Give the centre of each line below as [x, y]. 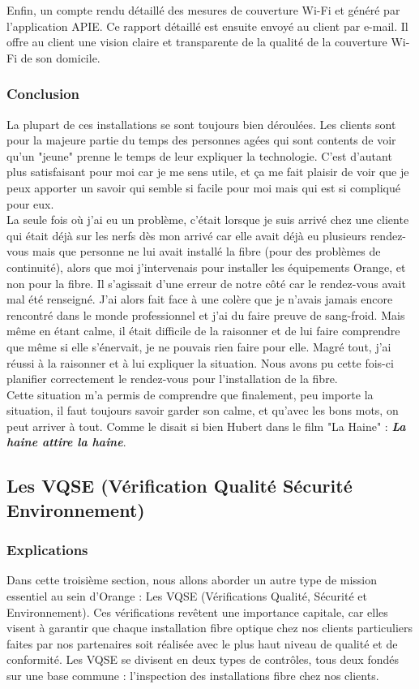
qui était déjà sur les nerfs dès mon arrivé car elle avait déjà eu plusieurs [186, 235]
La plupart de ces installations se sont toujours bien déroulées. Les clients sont [201, 124]
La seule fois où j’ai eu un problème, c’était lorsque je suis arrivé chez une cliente [208, 220]
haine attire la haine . [66, 442]
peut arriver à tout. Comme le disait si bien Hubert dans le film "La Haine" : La [206, 426]
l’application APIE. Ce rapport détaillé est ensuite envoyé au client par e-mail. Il [207, 26]
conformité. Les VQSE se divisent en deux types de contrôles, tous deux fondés [203, 659]
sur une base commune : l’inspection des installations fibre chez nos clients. [193, 676]
